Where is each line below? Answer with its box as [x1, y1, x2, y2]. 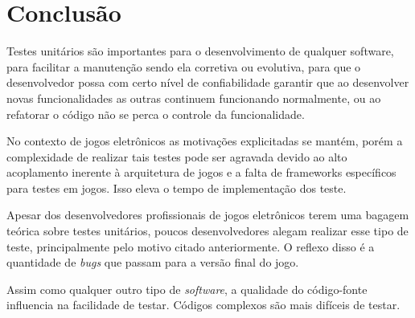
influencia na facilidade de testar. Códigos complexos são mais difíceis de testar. [6, 296, 401, 313]
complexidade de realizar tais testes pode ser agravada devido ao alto [6, 148, 347, 165]
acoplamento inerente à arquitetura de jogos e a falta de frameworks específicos [6, 164, 397, 181]
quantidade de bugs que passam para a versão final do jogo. [6, 254, 299, 271]
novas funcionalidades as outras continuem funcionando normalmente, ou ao [6, 89, 381, 106]
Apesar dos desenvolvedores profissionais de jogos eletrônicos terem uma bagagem [6, 206, 409, 223]
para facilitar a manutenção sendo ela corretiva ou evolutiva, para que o [6, 58, 361, 75]
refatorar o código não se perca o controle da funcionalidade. [6, 105, 305, 122]
